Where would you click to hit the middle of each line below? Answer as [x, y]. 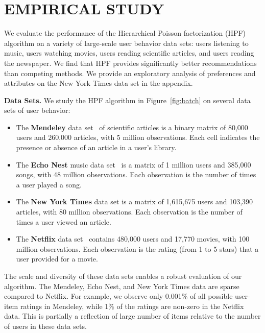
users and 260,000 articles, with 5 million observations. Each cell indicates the [138, 137]
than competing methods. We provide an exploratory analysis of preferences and [130, 73]
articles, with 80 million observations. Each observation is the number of [129, 212]
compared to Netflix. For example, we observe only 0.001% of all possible [118, 296]
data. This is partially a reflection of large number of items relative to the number [132, 316]
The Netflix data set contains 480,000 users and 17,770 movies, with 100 [133, 239]
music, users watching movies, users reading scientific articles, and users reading [129, 53]
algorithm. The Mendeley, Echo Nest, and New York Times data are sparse [122, 286]
